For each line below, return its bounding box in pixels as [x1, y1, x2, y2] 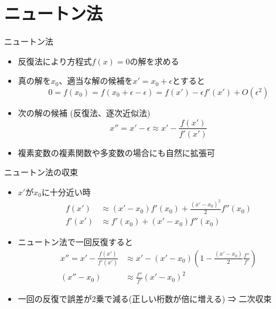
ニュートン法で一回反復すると [18, 236, 133, 248]
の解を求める [130, 55, 179, 67]
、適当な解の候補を [59, 74, 133, 87]
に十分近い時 [41, 185, 91, 198]
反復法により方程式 [18, 55, 92, 67]
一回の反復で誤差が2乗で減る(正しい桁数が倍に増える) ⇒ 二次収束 [18, 292, 272, 304]
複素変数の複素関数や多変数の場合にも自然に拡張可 [18, 146, 215, 158]
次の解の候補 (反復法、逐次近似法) [18, 106, 151, 118]
